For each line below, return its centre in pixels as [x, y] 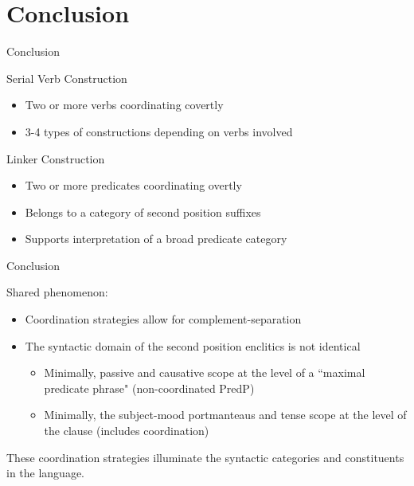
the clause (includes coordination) [127, 431]
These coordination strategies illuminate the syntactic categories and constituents [205, 457]
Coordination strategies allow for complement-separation [163, 319]
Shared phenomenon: [57, 292]
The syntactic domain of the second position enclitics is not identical [193, 345]
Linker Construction [56, 158]
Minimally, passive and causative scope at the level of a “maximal [205, 372]
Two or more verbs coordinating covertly [124, 105]
